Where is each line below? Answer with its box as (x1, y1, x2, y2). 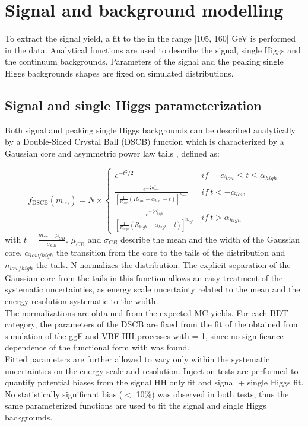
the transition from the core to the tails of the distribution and (56, 246, 285, 258)
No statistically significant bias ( (5, 387, 123, 400)
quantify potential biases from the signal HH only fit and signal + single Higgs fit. (5, 376, 304, 388)
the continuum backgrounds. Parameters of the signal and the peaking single (5, 55, 284, 68)
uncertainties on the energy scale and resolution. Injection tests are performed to (5, 364, 299, 377)
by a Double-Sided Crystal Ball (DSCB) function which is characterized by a (5, 135, 284, 148)
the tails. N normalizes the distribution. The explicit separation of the (36, 259, 291, 271)
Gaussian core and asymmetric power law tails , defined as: (5, 146, 220, 159)
